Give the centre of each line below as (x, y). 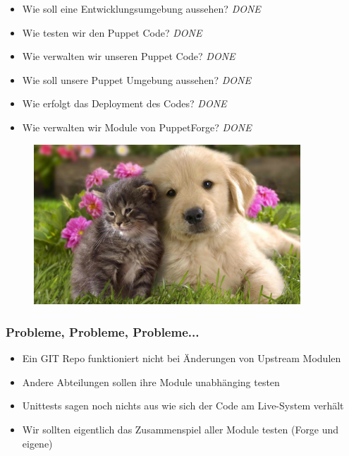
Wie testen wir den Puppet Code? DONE (112, 32)
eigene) (37, 443)
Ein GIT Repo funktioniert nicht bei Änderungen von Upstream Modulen (182, 358)
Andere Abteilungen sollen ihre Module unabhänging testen (151, 382)
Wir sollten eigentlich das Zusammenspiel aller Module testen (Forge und (180, 429)
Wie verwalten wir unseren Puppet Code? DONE (129, 56)
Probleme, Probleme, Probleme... (103, 331)
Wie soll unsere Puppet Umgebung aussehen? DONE (136, 79)
